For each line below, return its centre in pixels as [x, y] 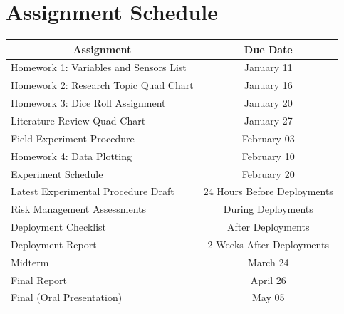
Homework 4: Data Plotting [71, 156]
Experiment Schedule [57, 173]
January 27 [268, 120]
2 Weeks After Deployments [268, 244]
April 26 [268, 279]
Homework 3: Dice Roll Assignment [88, 103]
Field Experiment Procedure [73, 138]
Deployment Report [54, 244]
